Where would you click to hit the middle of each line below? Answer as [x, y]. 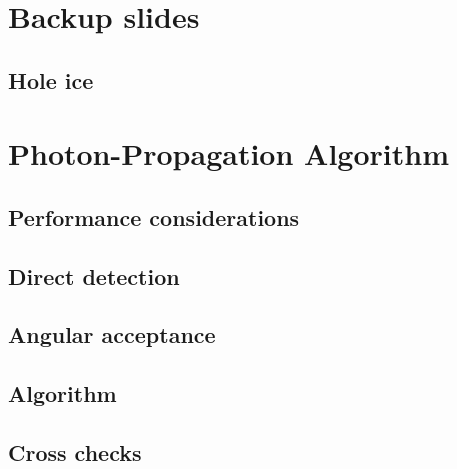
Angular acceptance [112, 334]
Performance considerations [154, 216]
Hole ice [51, 79]
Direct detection [94, 275]
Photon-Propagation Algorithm [228, 153]
